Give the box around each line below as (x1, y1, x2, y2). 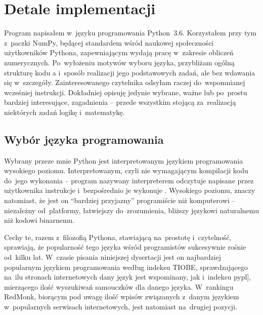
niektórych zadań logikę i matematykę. (4, 106, 125, 117)
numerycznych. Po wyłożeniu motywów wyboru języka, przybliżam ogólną (4, 57, 235, 67)
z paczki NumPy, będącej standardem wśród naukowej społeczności (4, 37, 213, 48)
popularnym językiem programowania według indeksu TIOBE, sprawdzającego (4, 261, 248, 272)
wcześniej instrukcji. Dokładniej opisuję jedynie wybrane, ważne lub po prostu (4, 87, 247, 97)
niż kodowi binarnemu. (4, 215, 74, 225)
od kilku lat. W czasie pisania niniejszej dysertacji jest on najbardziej (4, 252, 222, 262)
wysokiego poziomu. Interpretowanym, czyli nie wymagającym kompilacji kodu (4, 165, 248, 176)
